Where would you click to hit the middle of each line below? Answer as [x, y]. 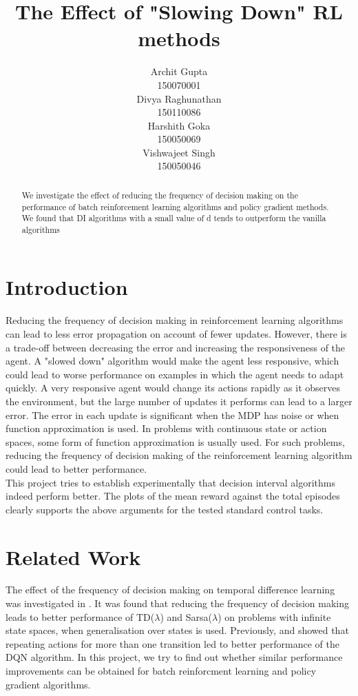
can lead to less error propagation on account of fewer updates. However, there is [176, 334]
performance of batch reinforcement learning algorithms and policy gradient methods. [175, 206]
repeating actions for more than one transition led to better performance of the [173, 643]
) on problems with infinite [274, 616]
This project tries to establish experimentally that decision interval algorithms [170, 482]
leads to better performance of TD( [80, 616]
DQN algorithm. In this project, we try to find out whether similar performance [174, 657]
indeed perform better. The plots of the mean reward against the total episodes [173, 496]
